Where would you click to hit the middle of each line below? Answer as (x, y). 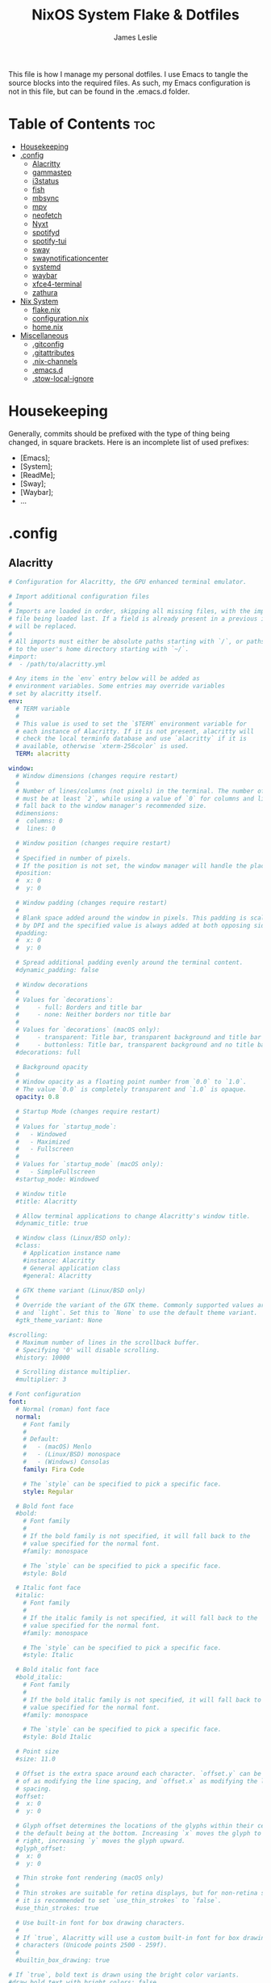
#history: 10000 (43, 1357)
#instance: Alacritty (59, 1260)
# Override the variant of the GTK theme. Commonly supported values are (142, 1305)
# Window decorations (52, 984)
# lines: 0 (36, 829)
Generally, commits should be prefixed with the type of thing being (119, 433)
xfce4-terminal (57, 284)
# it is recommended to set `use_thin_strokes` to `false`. (119, 1901)
